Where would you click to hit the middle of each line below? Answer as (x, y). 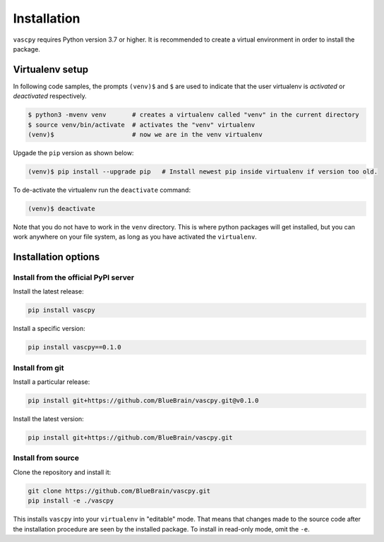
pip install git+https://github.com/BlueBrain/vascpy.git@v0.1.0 (143, 401)
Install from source (46, 458)
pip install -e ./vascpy (71, 501)
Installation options (56, 257)
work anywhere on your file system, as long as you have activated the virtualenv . (135, 237)
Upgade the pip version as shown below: (73, 152)
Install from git (38, 368)
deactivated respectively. (50, 96)
